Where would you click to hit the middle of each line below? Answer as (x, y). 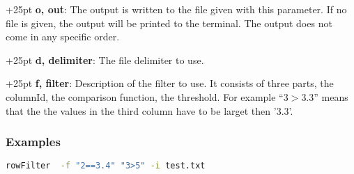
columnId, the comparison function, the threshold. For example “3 (147, 96)
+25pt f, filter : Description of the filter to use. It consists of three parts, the (170, 83)
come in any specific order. (63, 37)
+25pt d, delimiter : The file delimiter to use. (105, 60)
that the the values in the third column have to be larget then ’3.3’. (149, 110)
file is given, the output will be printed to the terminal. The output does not (169, 23)
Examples (33, 142)
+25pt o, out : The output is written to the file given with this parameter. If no (176, 9)
